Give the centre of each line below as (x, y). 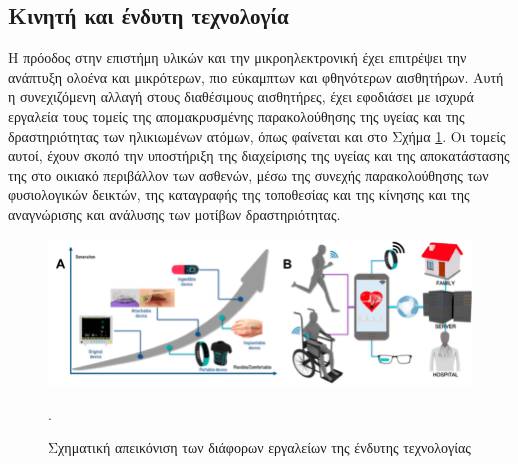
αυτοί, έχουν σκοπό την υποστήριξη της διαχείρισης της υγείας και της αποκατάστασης (259, 155)
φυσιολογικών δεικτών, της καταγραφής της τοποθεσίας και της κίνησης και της (239, 194)
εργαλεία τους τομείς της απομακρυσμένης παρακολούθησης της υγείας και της (236, 115)
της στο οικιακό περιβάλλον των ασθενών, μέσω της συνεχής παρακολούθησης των (248, 174)
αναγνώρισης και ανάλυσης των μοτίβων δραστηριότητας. (174, 213)
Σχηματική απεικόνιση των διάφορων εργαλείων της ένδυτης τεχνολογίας (259, 447)
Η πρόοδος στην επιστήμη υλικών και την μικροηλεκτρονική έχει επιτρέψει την (237, 57)
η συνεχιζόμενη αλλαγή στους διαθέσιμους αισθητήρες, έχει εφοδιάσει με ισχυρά (241, 96)
